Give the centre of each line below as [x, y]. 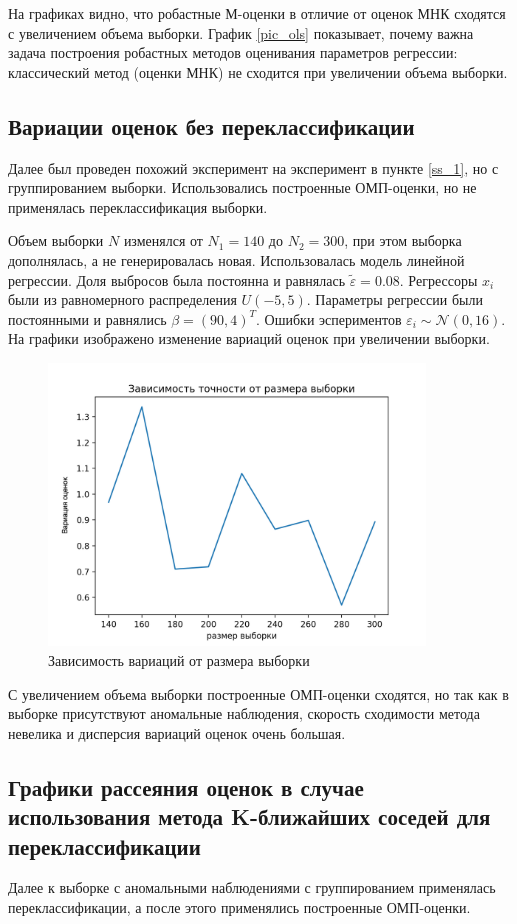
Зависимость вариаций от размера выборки [179, 659]
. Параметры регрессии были [394, 299]
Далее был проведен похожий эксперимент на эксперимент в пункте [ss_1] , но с [253, 167]
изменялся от [163, 240]
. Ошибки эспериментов [329, 318]
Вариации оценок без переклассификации [211, 125]
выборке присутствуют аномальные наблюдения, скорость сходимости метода [244, 713]
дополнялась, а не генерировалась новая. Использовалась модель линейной [236, 259]
